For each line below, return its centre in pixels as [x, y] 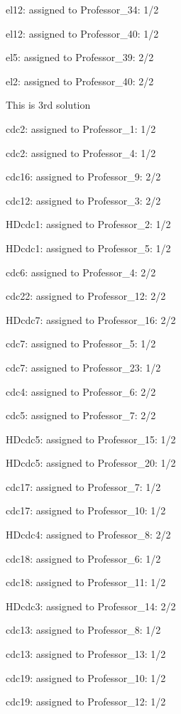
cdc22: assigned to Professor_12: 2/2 [86, 296]
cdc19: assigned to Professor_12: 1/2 [86, 702]
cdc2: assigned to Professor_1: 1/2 [81, 128]
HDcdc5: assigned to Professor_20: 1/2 [91, 463]
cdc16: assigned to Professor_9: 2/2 [83, 177]
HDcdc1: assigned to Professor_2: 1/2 [88, 224]
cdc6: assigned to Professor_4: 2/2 [81, 272]
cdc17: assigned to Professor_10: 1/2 [86, 510]
